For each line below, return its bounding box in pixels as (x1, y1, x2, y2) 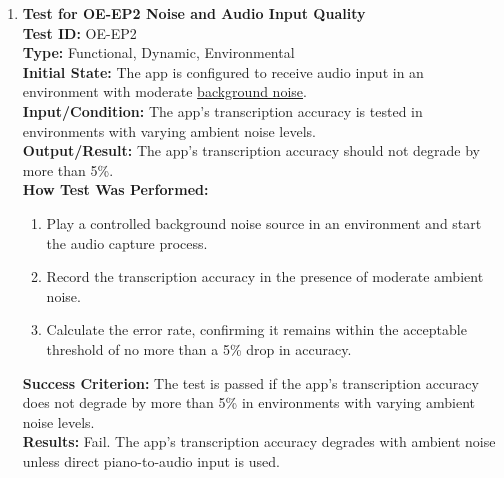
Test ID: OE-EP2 (22, 22, 137, 43)
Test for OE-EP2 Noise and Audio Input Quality (22, 3, 366, 23)
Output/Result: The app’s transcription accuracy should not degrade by (22, 140, 480, 161)
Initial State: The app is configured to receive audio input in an (22, 61, 424, 82)
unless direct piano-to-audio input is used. (22, 450, 280, 471)
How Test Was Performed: (22, 179, 209, 200)
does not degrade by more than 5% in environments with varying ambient (22, 392, 475, 413)
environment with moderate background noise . (22, 81, 307, 102)
